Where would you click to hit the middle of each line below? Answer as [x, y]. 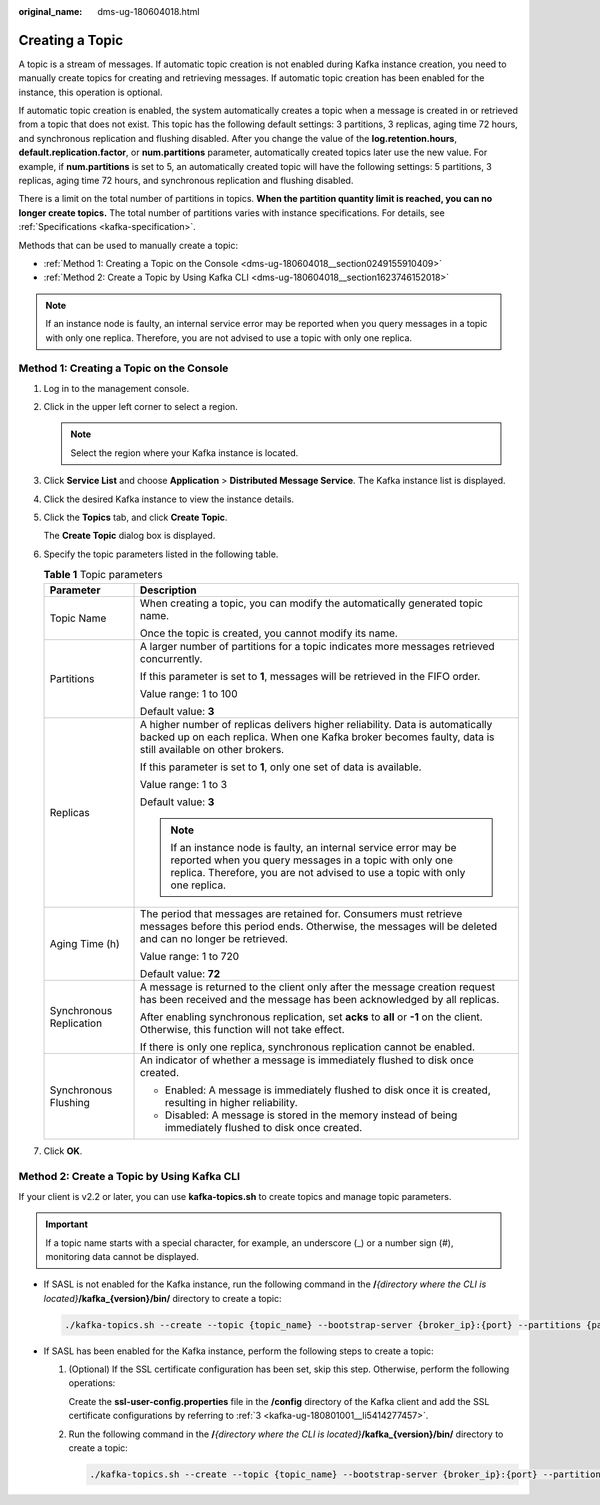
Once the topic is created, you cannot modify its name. [269, 633]
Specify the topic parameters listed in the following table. [161, 554]
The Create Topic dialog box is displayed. [129, 536]
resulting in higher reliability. [232, 1102]
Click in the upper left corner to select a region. [141, 407]
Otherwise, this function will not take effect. [242, 1029]
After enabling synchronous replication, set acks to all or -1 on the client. [312, 1017]
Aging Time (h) [84, 943]
